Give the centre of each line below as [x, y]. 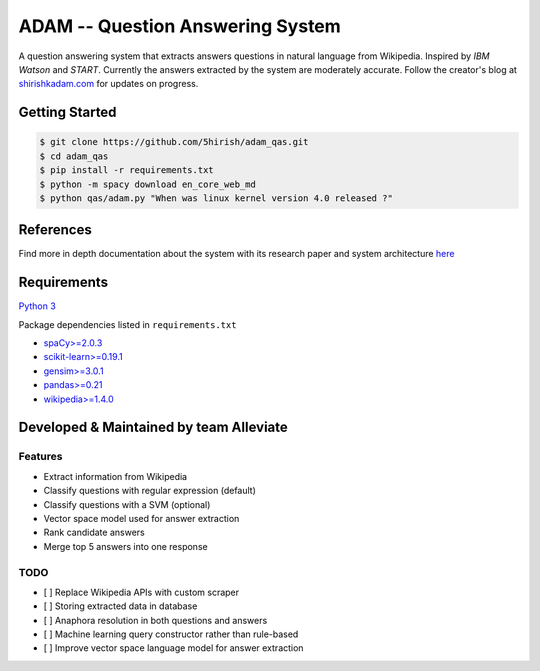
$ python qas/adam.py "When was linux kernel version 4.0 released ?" [216, 198]
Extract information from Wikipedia [115, 476]
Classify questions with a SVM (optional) [127, 504]
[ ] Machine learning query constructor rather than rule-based [171, 634]
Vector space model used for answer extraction [141, 518]
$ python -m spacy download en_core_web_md [148, 184]
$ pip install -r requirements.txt [126, 170]
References [55, 230]
